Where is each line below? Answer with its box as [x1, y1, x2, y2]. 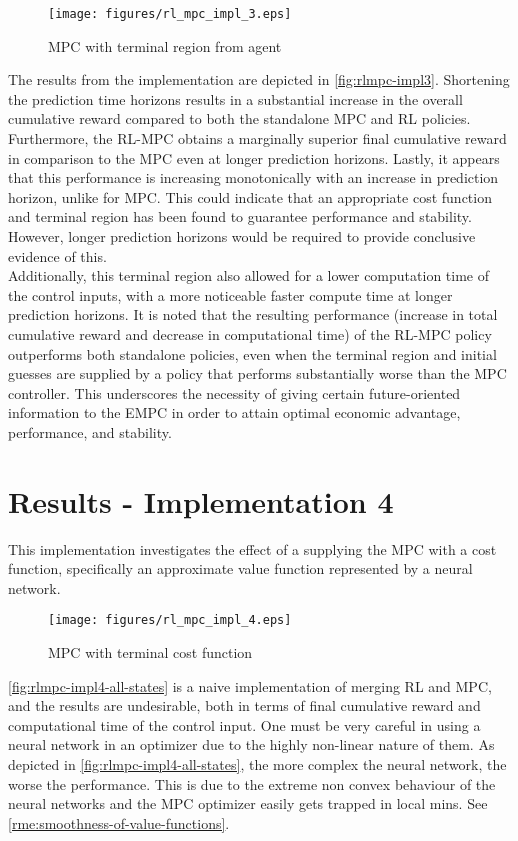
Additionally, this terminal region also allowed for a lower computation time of [8, 265, 489, 286]
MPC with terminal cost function [48, 642, 253, 663]
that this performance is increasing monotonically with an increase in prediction [8, 167, 499, 188]
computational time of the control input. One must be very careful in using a [8, 714, 481, 735]
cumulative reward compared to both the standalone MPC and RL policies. [8, 108, 471, 129]
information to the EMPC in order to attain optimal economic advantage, [8, 402, 461, 423]
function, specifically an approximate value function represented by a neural [8, 558, 473, 579]
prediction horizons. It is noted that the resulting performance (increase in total [8, 304, 498, 325]
